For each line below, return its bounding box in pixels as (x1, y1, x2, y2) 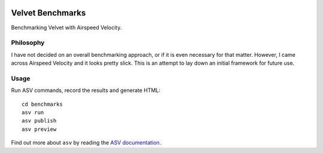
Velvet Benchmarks (11, 8, 86, 18)
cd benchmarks (22, 100, 63, 108)
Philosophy (11, 39, 45, 47)
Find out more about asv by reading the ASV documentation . (11, 139, 161, 146)
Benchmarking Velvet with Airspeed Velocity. (11, 24, 122, 31)
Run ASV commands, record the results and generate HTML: (11, 87, 161, 94)
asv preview (22, 126, 57, 133)
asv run (22, 109, 44, 116)
